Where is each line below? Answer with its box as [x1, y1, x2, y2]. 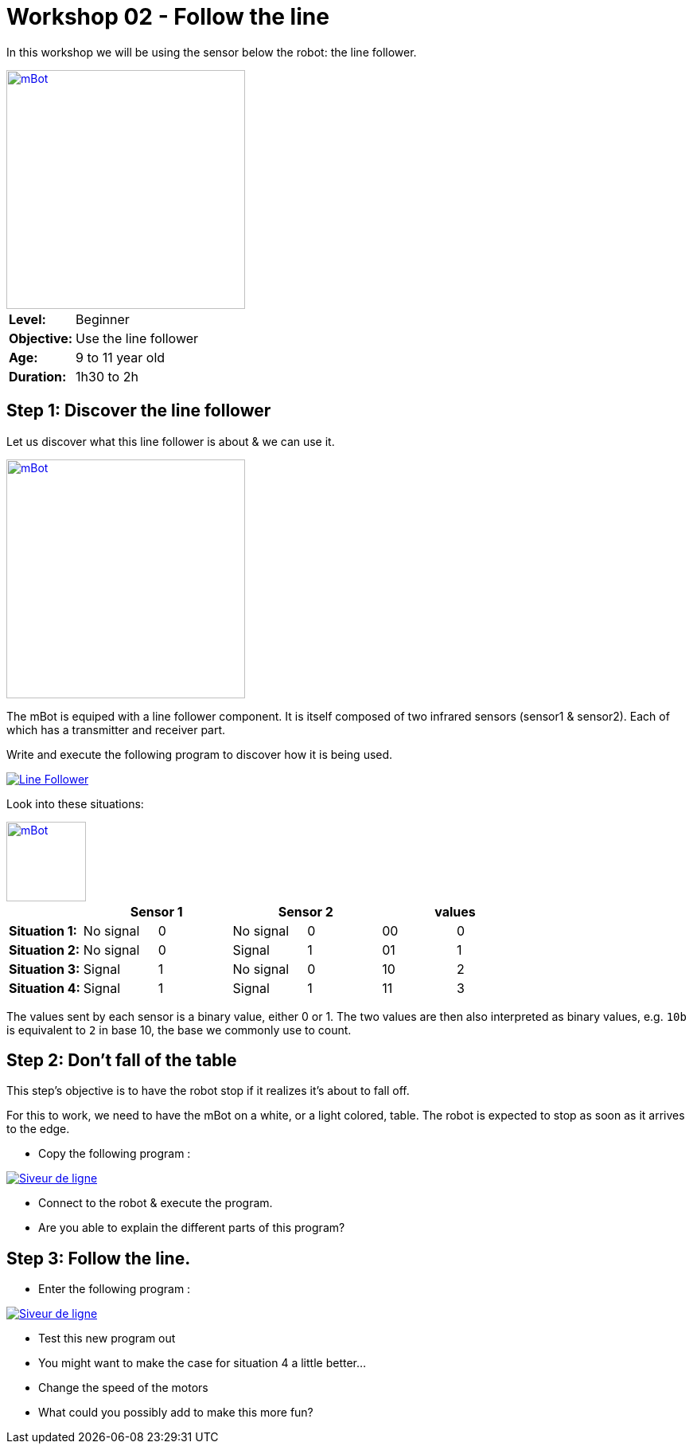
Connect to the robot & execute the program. [38, 1196, 273, 1210]
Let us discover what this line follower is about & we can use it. [6, 434, 335, 448]
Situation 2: [9, 941, 80, 958]
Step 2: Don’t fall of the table [6, 1050, 237, 1071]
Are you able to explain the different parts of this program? [38, 1221, 345, 1235]
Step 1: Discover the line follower [6, 401, 271, 421]
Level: [9, 311, 46, 327]
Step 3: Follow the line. [6, 1248, 191, 1268]
